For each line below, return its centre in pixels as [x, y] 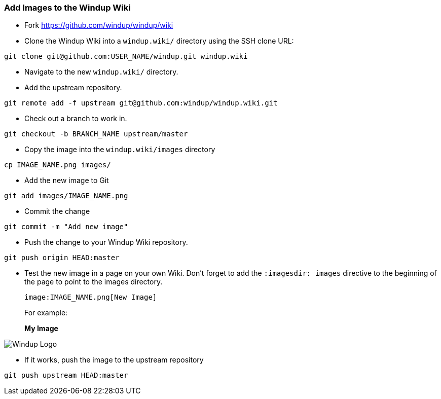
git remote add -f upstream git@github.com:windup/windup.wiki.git [141, 103]
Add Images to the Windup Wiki [67, 8]
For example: [46, 313]
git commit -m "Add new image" [66, 227]
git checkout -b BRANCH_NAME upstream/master [96, 134]
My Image [41, 329]
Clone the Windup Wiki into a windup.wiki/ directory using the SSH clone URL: [159, 41]
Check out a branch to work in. [76, 119]
